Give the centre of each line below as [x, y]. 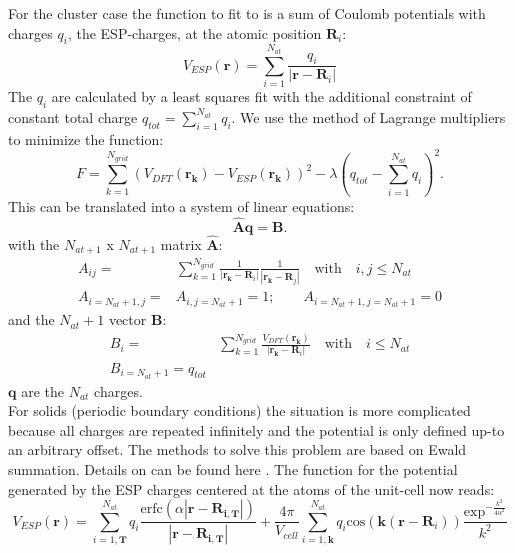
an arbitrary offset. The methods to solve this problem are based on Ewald [237, 449]
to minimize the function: [86, 138]
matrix [181, 243]
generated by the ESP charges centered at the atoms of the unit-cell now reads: [251, 488]
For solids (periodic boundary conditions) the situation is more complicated [239, 410]
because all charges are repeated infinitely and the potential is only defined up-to [256, 429]
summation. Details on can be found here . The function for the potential [233, 468]
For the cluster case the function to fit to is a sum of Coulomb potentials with [247, 13]
